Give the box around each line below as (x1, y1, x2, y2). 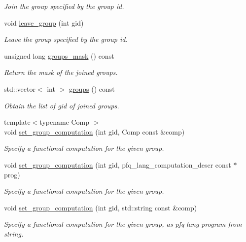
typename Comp (39, 117, 90, 127)
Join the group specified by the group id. (4, 1, 124, 11)
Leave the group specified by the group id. (4, 34, 128, 44)
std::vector (4, 83, 35, 94)
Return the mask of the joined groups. (4, 67, 118, 77)
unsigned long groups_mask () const (4, 50, 114, 61)
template (4, 117, 31, 127)
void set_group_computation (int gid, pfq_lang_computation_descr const (4, 159, 231, 170)
